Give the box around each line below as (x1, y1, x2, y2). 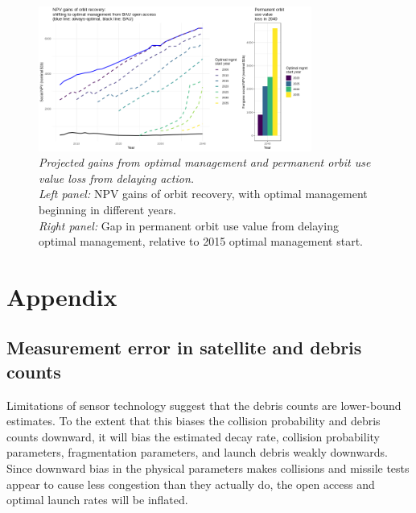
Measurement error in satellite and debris (6, 335, 362, 360)
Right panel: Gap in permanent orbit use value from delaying (39, 217, 339, 234)
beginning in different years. (39, 201, 176, 217)
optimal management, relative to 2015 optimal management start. (39, 233, 364, 250)
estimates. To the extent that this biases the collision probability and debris (6, 412, 381, 429)
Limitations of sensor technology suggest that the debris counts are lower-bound (6, 396, 402, 413)
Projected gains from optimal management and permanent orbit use (39, 154, 371, 171)
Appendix (6, 279, 117, 312)
